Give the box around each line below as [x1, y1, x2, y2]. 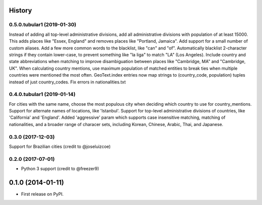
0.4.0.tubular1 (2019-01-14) [9, 91, 76, 98]
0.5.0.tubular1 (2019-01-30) [9, 21, 77, 28]
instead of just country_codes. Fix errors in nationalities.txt [9, 79, 126, 85]
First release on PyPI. [21, 191, 64, 197]
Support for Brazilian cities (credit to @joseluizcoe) [9, 143, 111, 149]
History [9, 6, 33, 15]
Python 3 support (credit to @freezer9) [21, 166, 99, 172]
